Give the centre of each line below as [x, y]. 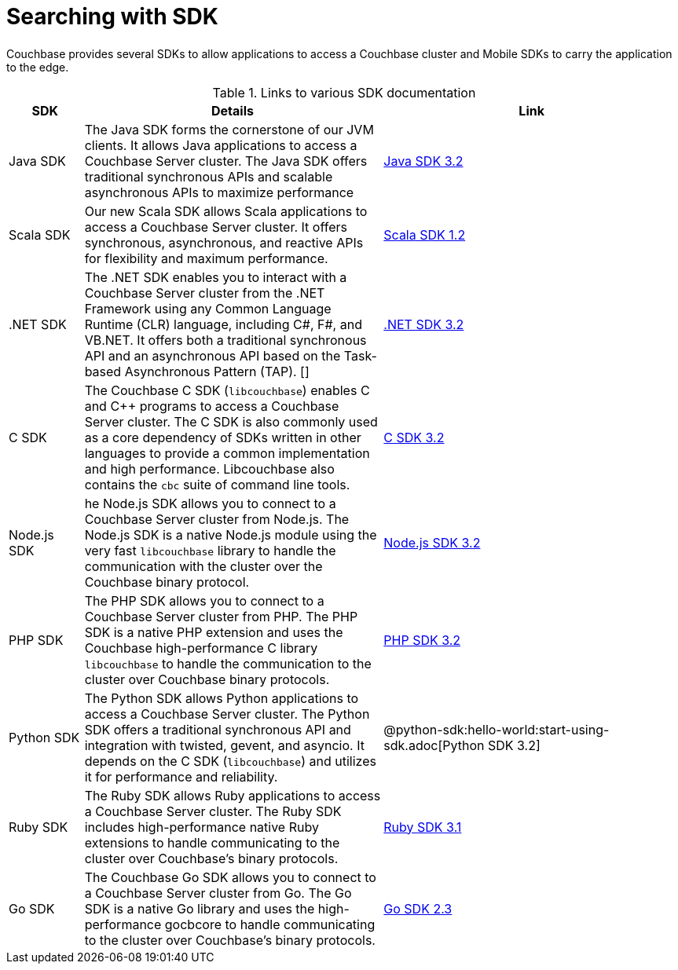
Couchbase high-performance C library [201, 648]
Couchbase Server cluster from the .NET [205, 293]
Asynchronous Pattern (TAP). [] [217, 371]
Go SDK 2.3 [418, 908]
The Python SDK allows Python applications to [222, 698]
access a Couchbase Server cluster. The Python [227, 714]
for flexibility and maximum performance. [206, 258]
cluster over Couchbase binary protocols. [207, 679]
